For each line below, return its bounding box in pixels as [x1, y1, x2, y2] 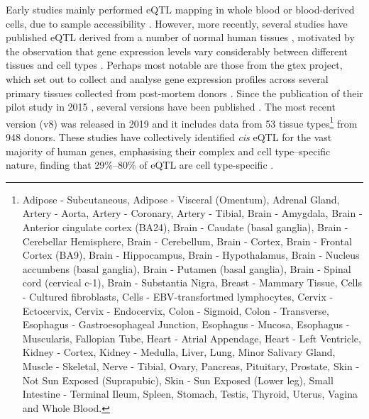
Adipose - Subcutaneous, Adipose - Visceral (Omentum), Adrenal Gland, [22, 191, 340, 206]
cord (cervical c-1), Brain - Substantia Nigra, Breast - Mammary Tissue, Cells [22, 275, 362, 290]
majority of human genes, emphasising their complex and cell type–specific [6, 143, 331, 158]
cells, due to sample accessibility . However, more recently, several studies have [6, 16, 348, 30]
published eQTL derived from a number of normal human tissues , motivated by [6, 30, 355, 45]
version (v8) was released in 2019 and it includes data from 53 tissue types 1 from [6, 113, 358, 130]
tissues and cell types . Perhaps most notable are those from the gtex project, [6, 57, 343, 72]
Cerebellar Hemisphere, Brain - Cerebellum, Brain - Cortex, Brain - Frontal [22, 233, 352, 248]
